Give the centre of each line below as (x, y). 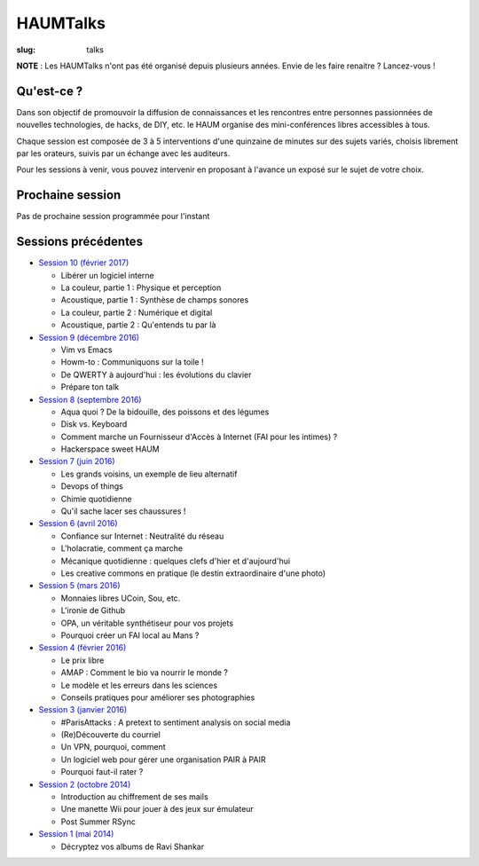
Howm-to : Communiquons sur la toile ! (132, 362)
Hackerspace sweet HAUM (110, 449)
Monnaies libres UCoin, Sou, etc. (121, 598)
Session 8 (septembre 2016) (90, 399)
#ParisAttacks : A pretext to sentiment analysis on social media (176, 722)
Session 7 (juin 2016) (77, 461)
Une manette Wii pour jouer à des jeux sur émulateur (157, 809)
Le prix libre (82, 660)
